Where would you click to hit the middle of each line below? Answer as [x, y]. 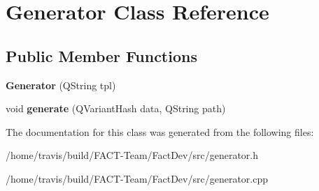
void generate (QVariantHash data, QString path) [116, 108]
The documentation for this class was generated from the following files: [160, 131]
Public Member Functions [101, 55]
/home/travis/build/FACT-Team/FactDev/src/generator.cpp [137, 178]
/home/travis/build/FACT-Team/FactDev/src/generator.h [132, 155]
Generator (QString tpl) [61, 85]
